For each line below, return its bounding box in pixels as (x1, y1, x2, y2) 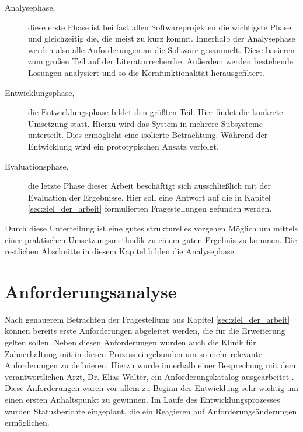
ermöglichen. (5, 416, 50, 428)
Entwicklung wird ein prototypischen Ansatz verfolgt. (28, 140, 219, 152)
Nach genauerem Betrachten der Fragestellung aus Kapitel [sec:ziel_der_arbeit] (5, 313, 290, 325)
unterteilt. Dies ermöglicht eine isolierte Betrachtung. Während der (28, 129, 268, 141)
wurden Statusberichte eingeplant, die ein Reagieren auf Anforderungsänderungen (5, 405, 297, 417)
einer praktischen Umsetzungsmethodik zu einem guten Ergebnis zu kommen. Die (5, 233, 297, 246)
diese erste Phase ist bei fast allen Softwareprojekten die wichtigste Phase (28, 20, 291, 33)
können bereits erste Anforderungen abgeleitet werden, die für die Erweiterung (5, 324, 285, 337)
